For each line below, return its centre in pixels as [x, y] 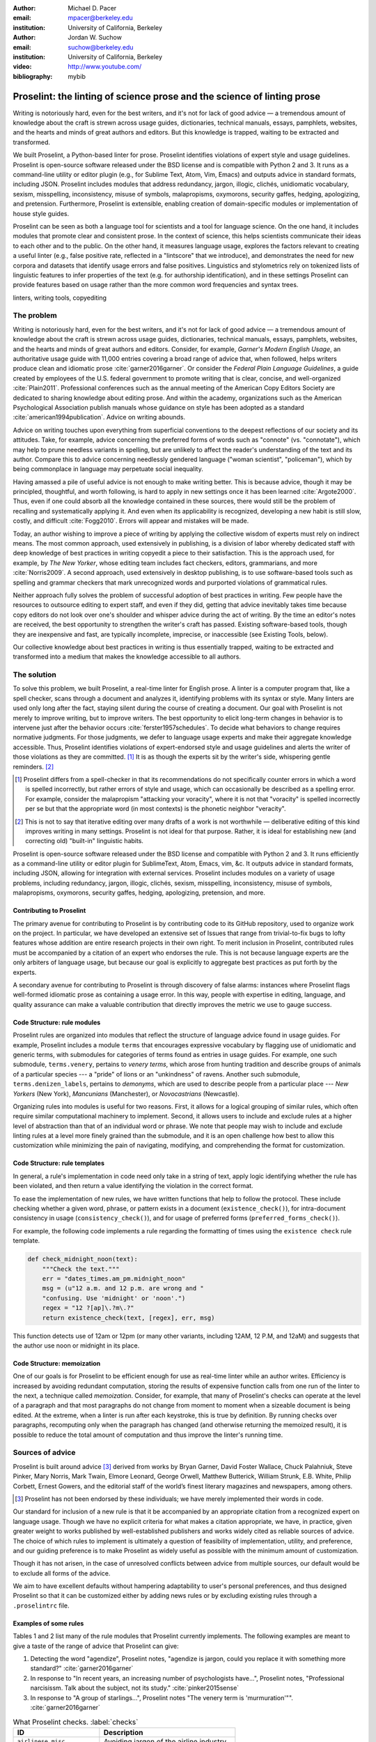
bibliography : [33, 76]
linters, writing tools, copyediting [60, 298]
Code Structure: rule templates [58, 1163]
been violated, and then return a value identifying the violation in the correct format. [133, 1186]
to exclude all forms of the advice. [62, 1573]
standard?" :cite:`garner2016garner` [82, 1668]
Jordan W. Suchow [95, 38]
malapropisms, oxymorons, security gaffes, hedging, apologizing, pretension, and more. [139, 893]
